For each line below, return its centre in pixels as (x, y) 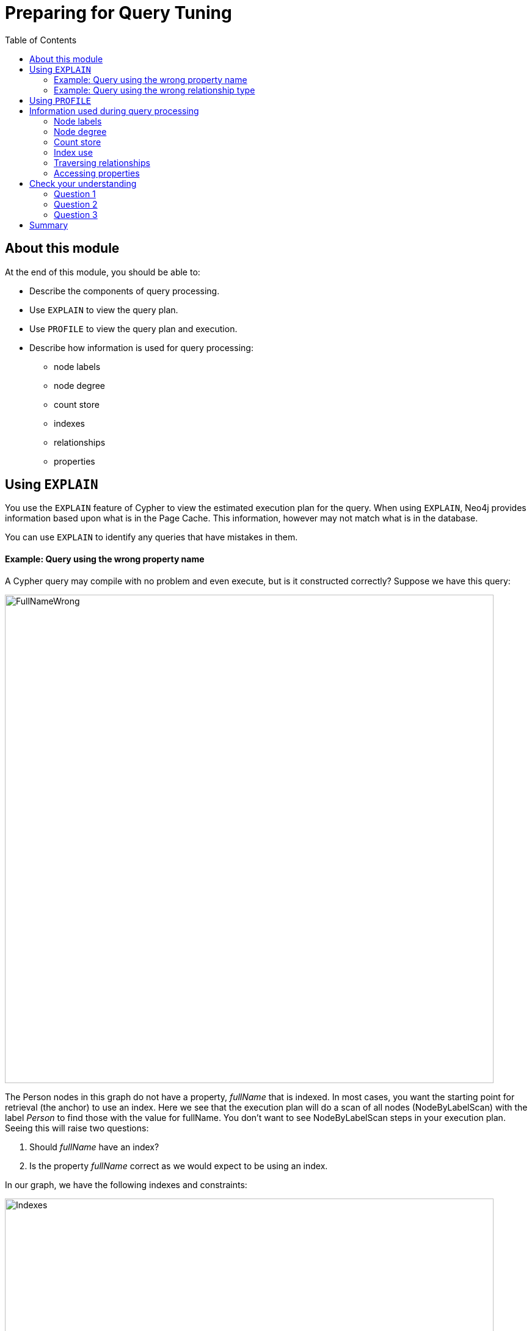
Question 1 (75, 194)
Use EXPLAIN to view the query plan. (104, 310)
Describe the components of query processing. (125, 291)
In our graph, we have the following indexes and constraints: (126, 1184)
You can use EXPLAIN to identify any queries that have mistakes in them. (151, 537)
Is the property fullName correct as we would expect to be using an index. (179, 1166)
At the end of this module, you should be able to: (103, 272)
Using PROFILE (60, 100)
